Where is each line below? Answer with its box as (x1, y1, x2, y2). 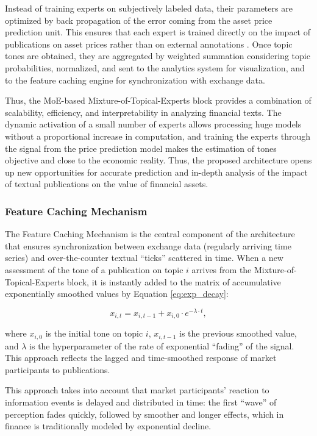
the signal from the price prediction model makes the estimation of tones (5, 141, 277, 154)
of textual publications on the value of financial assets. (5, 177, 208, 190)
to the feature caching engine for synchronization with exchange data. (5, 73, 265, 86)
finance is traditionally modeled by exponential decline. (5, 420, 212, 432)
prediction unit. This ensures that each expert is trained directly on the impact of (5, 26, 311, 38)
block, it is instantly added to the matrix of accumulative (66, 275, 281, 288)
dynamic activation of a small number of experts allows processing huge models (5, 118, 302, 130)
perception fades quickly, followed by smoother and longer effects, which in (5, 407, 284, 420)
